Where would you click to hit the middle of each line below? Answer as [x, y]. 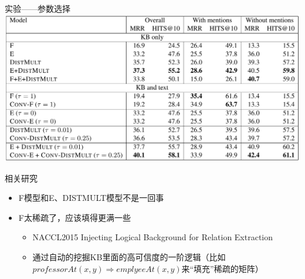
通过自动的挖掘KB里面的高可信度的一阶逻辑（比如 [129, 257]
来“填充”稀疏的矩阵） [222, 268]
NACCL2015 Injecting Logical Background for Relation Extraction [153, 237]
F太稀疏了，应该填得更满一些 [74, 217]
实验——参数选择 [38, 8]
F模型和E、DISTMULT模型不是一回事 [91, 198]
